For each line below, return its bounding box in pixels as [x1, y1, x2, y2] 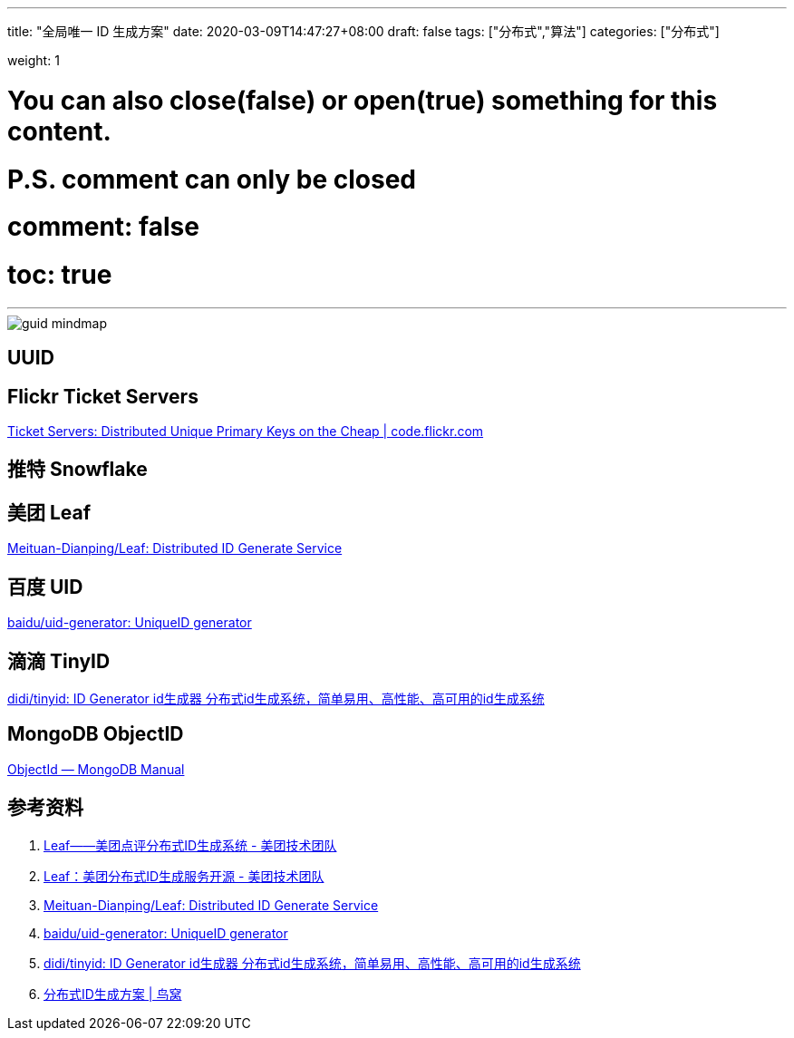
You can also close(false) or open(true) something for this [7, 84, 718, 116]
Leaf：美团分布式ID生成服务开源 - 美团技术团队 [44, 868, 324, 884]
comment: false [7, 211, 199, 243]
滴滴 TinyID [7, 649, 111, 673]
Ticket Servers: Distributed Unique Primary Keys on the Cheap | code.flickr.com [7, 423, 484, 440]
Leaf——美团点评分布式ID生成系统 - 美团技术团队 [44, 837, 337, 853]
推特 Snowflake [7, 458, 148, 481]
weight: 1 [7, 53, 60, 68]
